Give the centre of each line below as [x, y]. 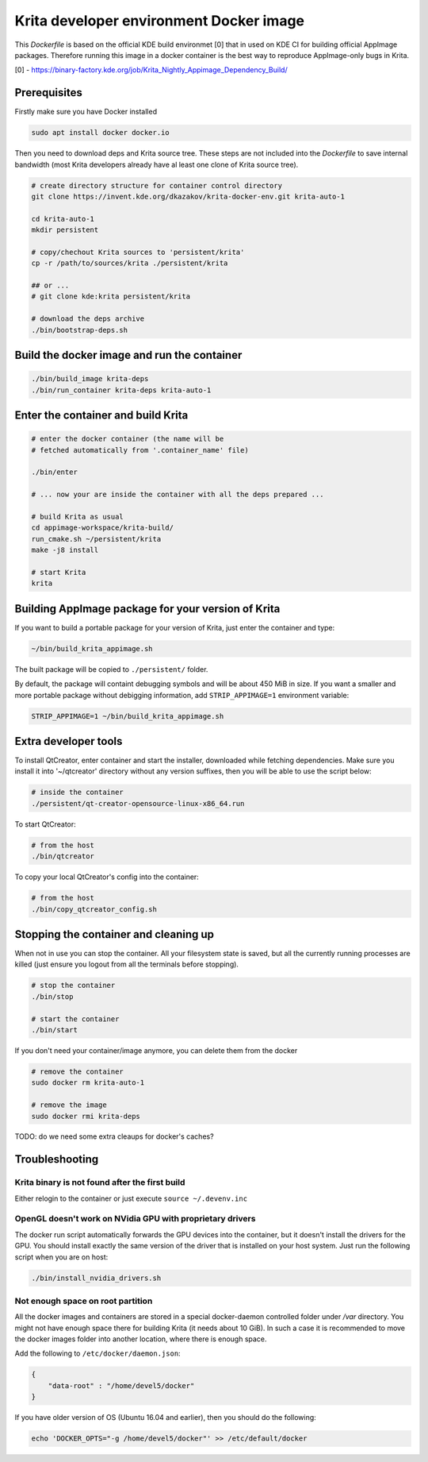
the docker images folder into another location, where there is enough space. [141, 1339]
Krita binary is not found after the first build [100, 1182]
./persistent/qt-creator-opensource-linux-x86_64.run [138, 803]
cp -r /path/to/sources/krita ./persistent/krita [130, 263]
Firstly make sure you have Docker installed [86, 112]
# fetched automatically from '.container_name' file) [140, 450]
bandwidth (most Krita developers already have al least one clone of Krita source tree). [157, 164]
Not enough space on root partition [84, 1301]
